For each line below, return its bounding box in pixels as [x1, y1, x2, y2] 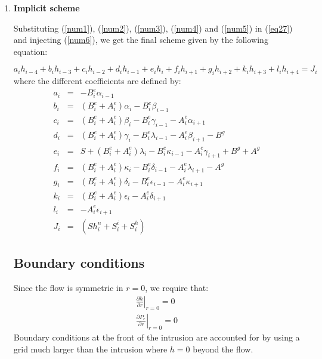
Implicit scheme [13, 2, 80, 14]
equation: [13, 45, 48, 57]
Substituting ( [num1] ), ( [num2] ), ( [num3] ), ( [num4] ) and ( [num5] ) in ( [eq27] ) [13, 21, 293, 34]
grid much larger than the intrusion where [13, 343, 168, 355]
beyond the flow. [193, 343, 253, 355]
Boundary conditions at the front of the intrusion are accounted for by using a [13, 331, 300, 343]
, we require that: [145, 281, 209, 294]
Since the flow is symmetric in [13, 281, 123, 294]
